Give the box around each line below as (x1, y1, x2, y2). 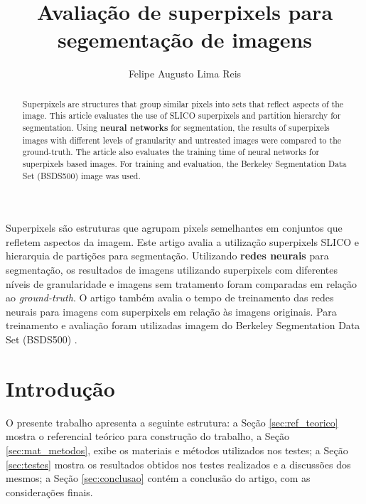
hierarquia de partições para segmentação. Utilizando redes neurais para (6, 248, 329, 263)
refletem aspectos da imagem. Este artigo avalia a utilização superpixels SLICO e (6, 234, 360, 249)
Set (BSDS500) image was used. (22, 169, 141, 181)
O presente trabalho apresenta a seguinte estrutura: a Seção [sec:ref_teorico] (6, 414, 338, 429)
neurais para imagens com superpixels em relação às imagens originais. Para (6, 304, 337, 318)
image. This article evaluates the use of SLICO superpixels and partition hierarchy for (22, 109, 341, 122)
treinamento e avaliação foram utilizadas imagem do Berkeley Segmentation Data (6, 318, 360, 333)
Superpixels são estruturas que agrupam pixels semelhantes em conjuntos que (6, 220, 343, 235)
